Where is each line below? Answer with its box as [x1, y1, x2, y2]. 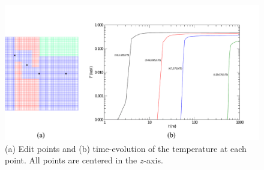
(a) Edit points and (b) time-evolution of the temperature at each [5, 142, 247, 154]
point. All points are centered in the [5, 154, 137, 166]
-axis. [143, 154, 163, 166]
